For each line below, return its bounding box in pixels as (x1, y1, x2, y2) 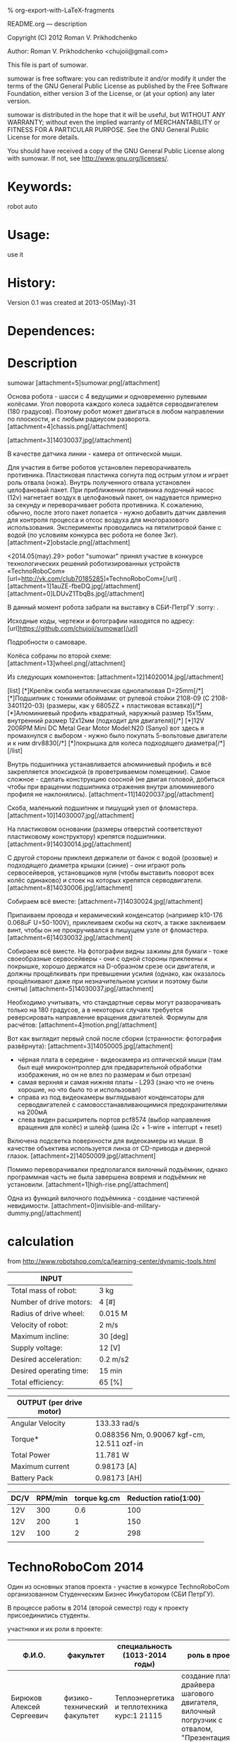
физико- (63, 1693, 94, 1702)
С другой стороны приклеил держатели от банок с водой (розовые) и (7, 853, 218, 861)
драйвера (181, 1679, 215, 1689)
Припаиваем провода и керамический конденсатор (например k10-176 (7, 910, 224, 919)
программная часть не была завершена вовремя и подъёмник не (7, 1173, 207, 1181)
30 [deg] (99, 1331, 129, 1341)
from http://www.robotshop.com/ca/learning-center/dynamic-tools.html (7, 1257, 217, 1265)
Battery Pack (11, 1472, 54, 1482)
